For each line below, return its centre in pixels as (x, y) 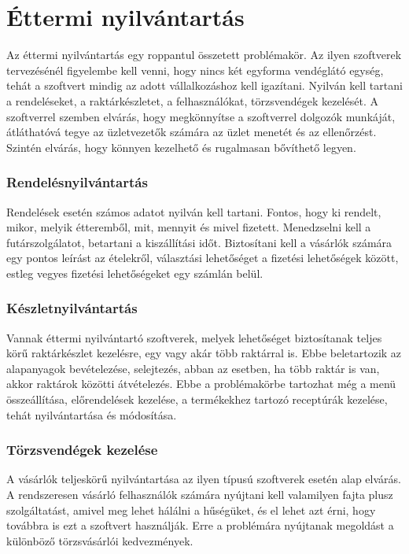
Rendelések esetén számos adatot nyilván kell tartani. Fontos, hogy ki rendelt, (194, 211)
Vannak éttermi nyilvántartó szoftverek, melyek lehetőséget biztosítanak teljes (194, 337)
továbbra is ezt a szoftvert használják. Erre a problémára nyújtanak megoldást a (200, 525)
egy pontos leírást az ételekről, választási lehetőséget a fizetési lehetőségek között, (203, 258)
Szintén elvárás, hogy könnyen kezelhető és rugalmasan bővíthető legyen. (181, 147)
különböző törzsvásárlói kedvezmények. (100, 540)
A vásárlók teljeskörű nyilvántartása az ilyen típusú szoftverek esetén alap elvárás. (204, 479)
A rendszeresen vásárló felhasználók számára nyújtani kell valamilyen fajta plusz (200, 495)
